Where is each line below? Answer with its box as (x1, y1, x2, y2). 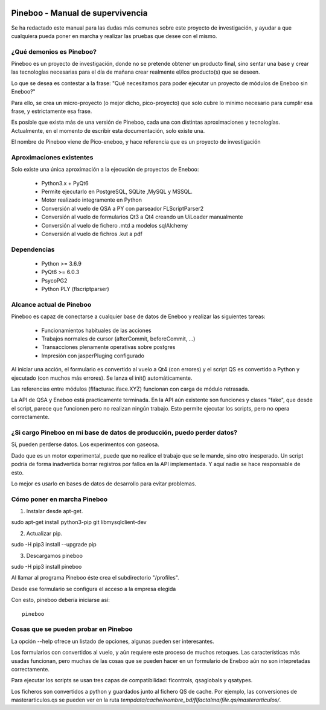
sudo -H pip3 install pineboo (11, 563, 82, 571)
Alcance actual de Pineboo (11, 300, 92, 309)
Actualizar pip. (26, 529, 63, 537)
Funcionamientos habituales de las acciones (41, 327, 152, 334)
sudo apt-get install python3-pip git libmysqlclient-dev (11, 519, 147, 526)
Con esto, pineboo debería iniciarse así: (11, 596, 110, 604)
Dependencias (11, 245, 55, 254)
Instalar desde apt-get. (26, 508, 83, 515)
